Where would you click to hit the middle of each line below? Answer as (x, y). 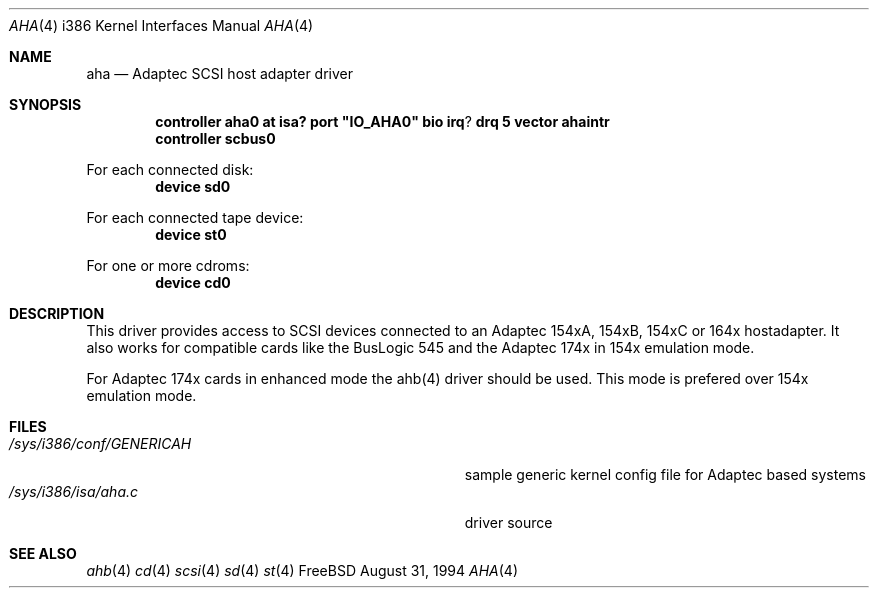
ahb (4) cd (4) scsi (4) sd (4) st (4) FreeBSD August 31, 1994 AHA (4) (302, 570)
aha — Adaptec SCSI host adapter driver (220, 73)
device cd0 (193, 282)
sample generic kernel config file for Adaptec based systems (665, 474)
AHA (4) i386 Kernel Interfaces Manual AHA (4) (161, 25)
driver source (508, 522)
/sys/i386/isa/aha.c (74, 491)
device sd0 (193, 186)
